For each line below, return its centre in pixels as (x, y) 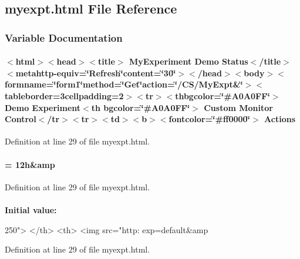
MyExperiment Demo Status (188, 61)
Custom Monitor (238, 107)
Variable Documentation (64, 37)
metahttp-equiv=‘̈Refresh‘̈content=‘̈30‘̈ (96, 73)
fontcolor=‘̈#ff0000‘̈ (210, 119)
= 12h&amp (30, 164)
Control (21, 119)
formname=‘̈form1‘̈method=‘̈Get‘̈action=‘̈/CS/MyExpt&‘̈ (124, 84)
